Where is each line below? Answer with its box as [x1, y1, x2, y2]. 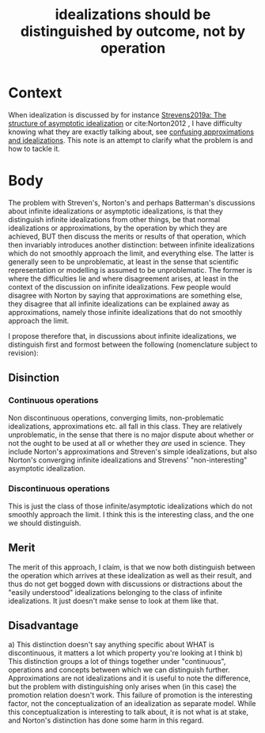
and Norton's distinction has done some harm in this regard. [8, 716, 204, 725]
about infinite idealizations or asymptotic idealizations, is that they [8, 206, 223, 216]
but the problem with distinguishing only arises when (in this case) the [8, 682, 237, 692]
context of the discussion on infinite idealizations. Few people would [8, 282, 231, 291]
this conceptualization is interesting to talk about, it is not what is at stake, [8, 708, 249, 717]
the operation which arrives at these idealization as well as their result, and [8, 570, 252, 580]
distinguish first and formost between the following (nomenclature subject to [8, 340, 258, 349]
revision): [8, 347, 39, 358]
